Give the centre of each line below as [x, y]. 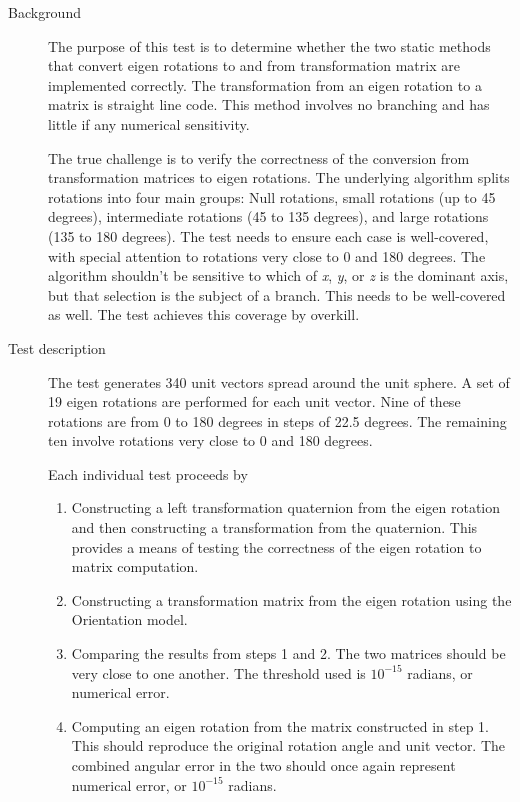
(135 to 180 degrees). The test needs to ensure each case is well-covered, [268, 235]
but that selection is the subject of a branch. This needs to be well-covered [277, 294]
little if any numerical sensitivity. [149, 123]
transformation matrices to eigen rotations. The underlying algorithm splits [279, 177]
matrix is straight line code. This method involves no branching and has [269, 104]
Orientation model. [129, 619]
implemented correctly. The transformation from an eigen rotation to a [265, 84]
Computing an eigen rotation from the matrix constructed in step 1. [280, 725]
